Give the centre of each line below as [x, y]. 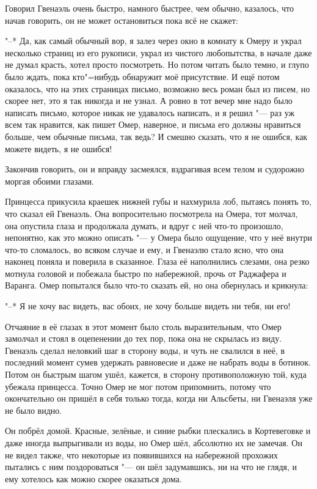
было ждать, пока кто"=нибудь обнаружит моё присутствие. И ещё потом [142, 76]
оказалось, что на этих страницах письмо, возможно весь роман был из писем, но [158, 88]
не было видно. [34, 410]
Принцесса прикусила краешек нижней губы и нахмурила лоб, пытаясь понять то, [158, 201]
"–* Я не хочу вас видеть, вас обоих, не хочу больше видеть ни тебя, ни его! [148, 306]
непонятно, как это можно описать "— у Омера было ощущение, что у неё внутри [158, 237]
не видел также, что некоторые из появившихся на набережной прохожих [141, 454]
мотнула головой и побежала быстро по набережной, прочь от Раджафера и [146, 273]
